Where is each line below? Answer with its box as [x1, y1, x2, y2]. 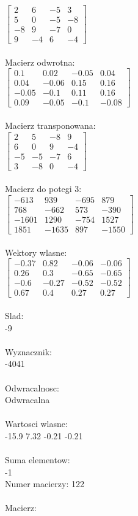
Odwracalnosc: [5, 381, 59, 394]
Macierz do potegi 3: [5, 182, 82, 195]
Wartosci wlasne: [5, 417, 68, 430]
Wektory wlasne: [5, 245, 67, 258]
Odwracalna [5, 393, 50, 406]
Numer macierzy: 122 [5, 477, 84, 490]
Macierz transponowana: [5, 119, 96, 132]
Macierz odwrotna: [5, 55, 75, 68]
